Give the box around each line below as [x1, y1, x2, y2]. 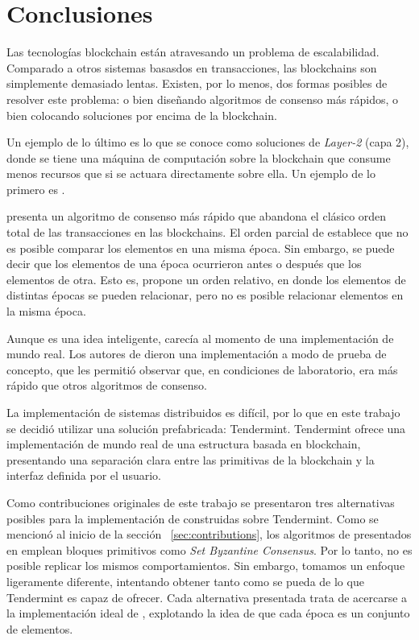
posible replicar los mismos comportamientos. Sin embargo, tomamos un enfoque [6, 557, 405, 574]
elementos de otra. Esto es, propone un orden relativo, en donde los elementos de [6, 270, 406, 287]
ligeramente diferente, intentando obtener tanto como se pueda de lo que [6, 572, 364, 589]
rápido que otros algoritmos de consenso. [6, 377, 207, 394]
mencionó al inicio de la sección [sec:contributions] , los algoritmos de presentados [6, 526, 412, 543]
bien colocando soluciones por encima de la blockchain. [6, 106, 277, 123]
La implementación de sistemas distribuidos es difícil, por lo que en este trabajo [6, 404, 400, 420]
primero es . [6, 180, 65, 197]
